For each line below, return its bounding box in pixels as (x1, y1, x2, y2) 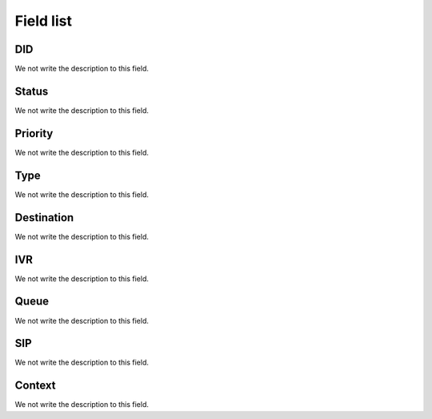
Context (14, 379, 56, 393)
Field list (14, 12, 72, 30)
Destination (14, 211, 74, 224)
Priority (14, 127, 54, 140)
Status (14, 84, 49, 98)
